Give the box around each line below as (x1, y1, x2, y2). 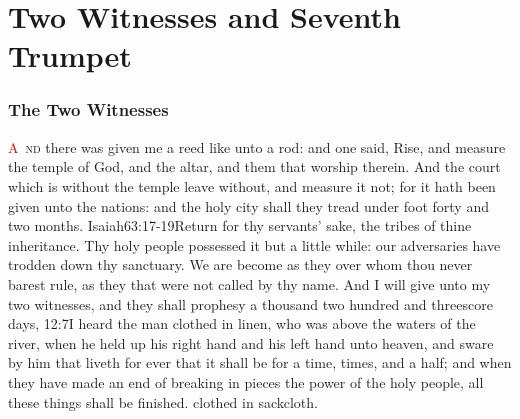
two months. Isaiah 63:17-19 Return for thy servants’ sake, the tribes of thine (8, 215, 472, 236)
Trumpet (8, 35, 132, 76)
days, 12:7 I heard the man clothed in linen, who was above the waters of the (8, 313, 476, 334)
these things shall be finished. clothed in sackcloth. (8, 391, 318, 412)
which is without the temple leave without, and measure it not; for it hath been (8, 175, 496, 196)
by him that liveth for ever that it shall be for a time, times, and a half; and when (8, 352, 512, 373)
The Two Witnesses (8, 97, 169, 122)
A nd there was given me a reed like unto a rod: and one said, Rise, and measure (8, 136, 506, 157)
